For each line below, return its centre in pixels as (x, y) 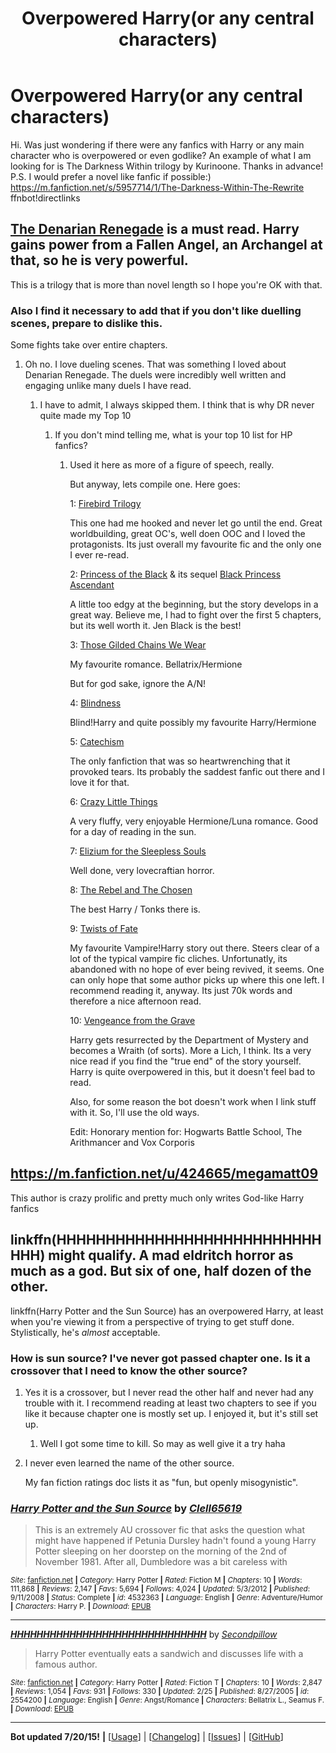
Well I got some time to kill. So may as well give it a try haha (162, 1443)
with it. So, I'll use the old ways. (134, 1113)
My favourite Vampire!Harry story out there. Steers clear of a (194, 948)
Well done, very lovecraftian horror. (142, 871)
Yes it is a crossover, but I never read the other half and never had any (169, 1392)
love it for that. (99, 783)
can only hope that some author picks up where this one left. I (197, 980)
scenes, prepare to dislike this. (86, 323)
